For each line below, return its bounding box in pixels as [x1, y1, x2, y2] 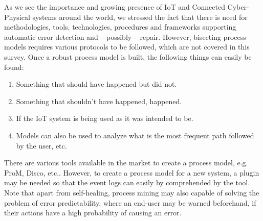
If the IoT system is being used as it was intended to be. [16, 113, 193, 124]
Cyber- [227, 2, 249, 12]
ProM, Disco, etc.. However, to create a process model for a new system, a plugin [4, 167, 259, 178]
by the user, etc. [16, 140, 67, 151]
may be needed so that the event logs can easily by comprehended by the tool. [4, 177, 250, 188]
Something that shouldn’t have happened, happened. [16, 95, 182, 106]
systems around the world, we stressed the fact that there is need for [32, 11, 248, 22]
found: [4, 61, 24, 72]
